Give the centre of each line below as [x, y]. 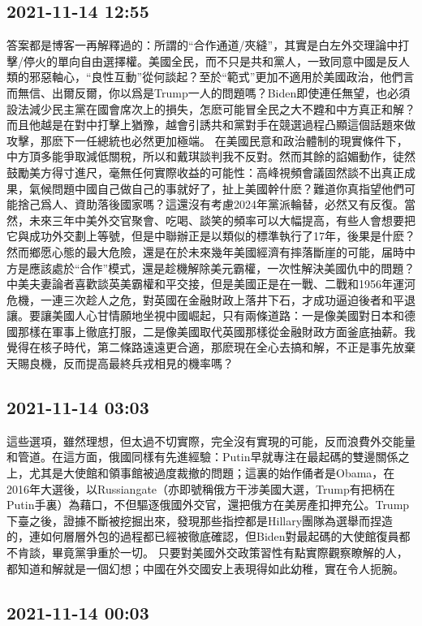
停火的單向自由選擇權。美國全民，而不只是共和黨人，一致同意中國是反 [211, 60]
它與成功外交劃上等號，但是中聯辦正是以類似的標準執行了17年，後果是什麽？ [211, 236]
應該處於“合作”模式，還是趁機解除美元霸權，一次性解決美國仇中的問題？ [222, 268]
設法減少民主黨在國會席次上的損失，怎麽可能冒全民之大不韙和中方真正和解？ [211, 108]
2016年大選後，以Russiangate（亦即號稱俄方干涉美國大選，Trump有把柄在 [201, 488]
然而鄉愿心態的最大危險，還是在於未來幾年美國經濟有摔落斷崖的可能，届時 [205, 251]
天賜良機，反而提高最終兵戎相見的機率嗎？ [120, 363]
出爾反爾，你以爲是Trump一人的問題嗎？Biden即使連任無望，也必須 [231, 92]
